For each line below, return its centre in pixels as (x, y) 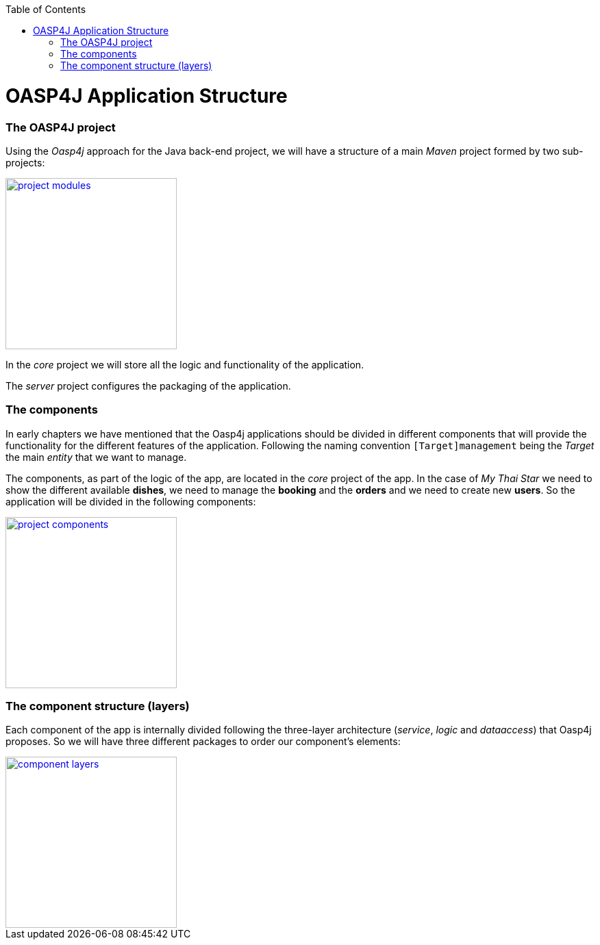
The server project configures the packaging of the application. (148, 386)
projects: (25, 162)
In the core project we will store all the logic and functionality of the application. (185, 364)
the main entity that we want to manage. (96, 457)
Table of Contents (46, 9)
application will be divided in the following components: (131, 501)
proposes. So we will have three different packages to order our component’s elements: (203, 742)
